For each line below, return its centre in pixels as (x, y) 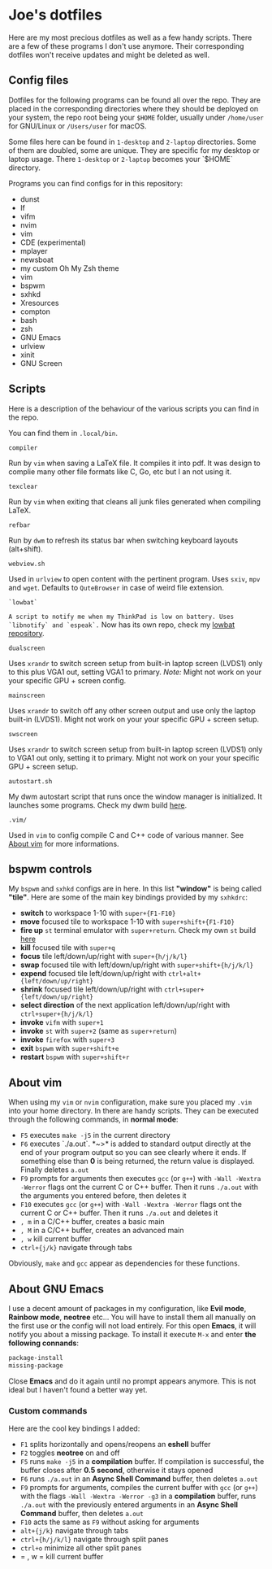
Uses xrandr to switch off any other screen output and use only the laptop (132, 710)
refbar (19, 525)
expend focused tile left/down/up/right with (93, 974)
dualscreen (27, 648)
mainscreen (27, 695)
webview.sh (27, 564)
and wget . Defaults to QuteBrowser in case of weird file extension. (117, 587)
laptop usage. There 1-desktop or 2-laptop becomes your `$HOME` (121, 159)
